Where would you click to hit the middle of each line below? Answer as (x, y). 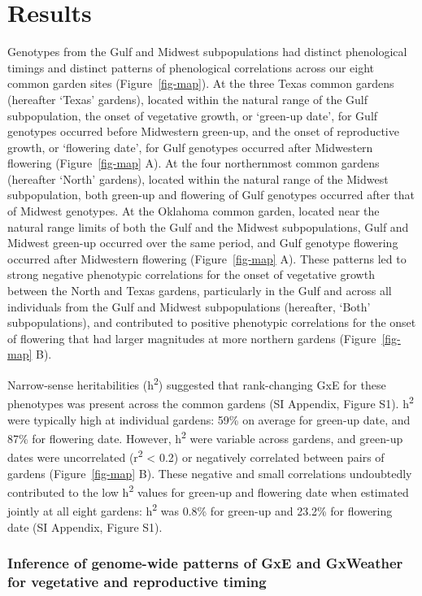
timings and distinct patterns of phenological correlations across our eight (191, 67)
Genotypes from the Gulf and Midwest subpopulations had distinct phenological (207, 52)
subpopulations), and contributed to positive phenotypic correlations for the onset (212, 322)
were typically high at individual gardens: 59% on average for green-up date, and (209, 419)
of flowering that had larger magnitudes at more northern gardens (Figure (192, 338)
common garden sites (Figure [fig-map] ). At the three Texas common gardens (201, 83)
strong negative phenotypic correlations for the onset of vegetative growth (191, 274)
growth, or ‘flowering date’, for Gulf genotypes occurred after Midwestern (190, 147)
